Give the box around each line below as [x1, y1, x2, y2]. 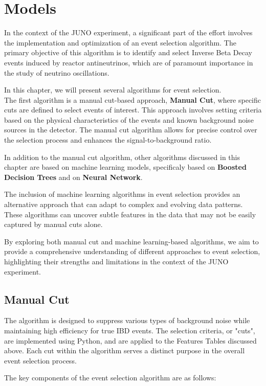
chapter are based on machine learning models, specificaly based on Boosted [4, 162, 247, 172]
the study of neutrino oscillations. [4, 67, 109, 78]
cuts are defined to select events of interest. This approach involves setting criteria [4, 104, 262, 115]
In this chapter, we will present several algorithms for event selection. [4, 84, 221, 95]
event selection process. [4, 355, 77, 366]
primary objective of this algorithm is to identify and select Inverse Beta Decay [4, 47, 252, 58]
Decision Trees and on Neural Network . [4, 171, 143, 182]
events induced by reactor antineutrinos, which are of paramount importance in [4, 57, 253, 67]
